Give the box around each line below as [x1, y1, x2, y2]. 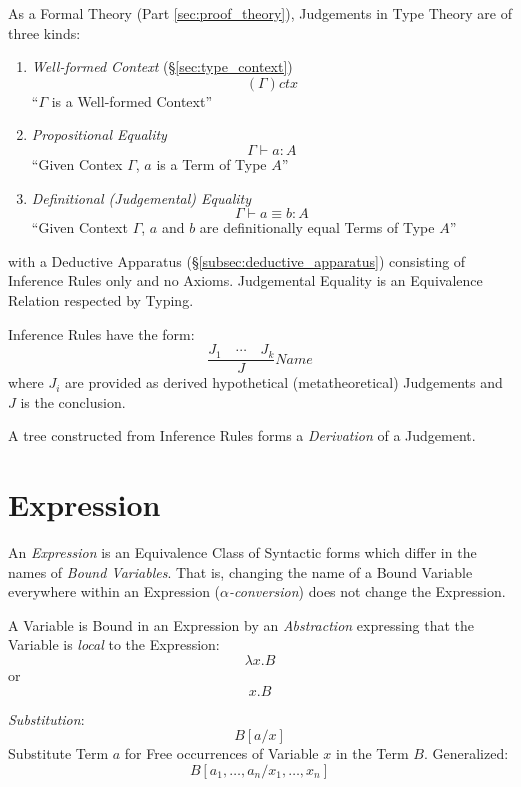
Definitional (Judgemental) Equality [31, 187, 252, 208]
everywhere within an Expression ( [8, 581, 221, 602]
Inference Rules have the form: [8, 323, 195, 344]
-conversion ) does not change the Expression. [229, 581, 506, 602]
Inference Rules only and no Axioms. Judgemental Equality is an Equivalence [8, 270, 483, 291]
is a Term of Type [156, 153, 267, 174]
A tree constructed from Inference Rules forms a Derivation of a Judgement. [8, 425, 476, 446]
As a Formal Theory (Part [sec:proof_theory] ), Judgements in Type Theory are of [8, 3, 512, 23]
